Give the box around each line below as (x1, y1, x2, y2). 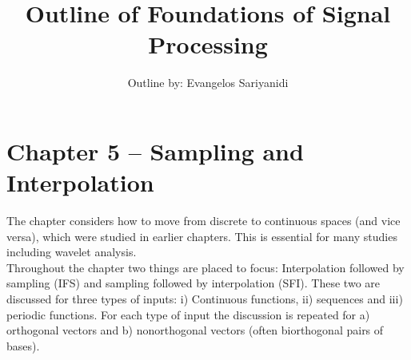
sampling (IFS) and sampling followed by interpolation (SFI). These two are (6, 275, 380, 291)
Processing (148, 28, 268, 61)
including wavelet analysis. (6, 243, 137, 260)
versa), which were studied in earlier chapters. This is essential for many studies (6, 227, 397, 244)
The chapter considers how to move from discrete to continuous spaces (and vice (6, 212, 401, 229)
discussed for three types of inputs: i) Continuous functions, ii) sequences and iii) (6, 291, 403, 307)
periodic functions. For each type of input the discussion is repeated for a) (6, 306, 370, 322)
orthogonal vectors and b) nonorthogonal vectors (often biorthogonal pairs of (6, 322, 384, 338)
